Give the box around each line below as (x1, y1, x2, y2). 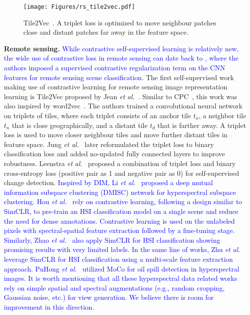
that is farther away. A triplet (157, 120, 246, 130)
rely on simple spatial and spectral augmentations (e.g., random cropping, (4, 282, 225, 293)
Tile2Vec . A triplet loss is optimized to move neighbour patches (23, 17, 216, 27)
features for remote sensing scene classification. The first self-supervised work (4, 72, 234, 82)
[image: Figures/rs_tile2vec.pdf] (23, 3, 135, 10)
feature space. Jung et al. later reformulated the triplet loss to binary (4, 139, 214, 149)
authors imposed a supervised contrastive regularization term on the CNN (4, 63, 226, 73)
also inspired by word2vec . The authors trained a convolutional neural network (4, 101, 243, 111)
